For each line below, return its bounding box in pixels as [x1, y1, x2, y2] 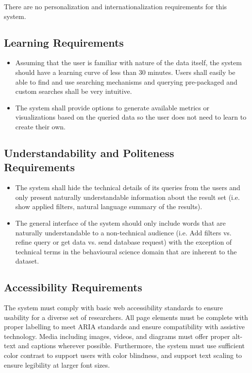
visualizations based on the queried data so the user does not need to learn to [15, 112, 247, 122]
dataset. [15, 256, 39, 266]
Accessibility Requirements [4, 280, 142, 295]
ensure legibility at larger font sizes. [4, 359, 110, 370]
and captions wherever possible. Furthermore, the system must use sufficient [18, 340, 245, 351]
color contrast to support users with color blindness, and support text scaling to [4, 350, 242, 360]
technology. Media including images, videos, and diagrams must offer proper [4, 331, 230, 341]
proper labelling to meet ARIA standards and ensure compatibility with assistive [4, 321, 245, 332]
